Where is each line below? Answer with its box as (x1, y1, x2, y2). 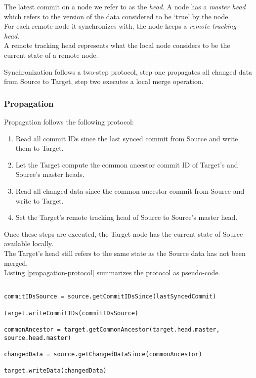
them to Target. (15, 143, 64, 153)
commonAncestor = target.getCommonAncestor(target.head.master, (4, 326, 220, 333)
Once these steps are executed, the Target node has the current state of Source (4, 228, 243, 239)
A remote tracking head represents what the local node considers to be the (4, 40, 230, 50)
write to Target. (15, 195, 64, 206)
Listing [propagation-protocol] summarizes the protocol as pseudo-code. (4, 267, 220, 278)
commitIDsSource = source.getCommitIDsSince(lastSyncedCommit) (4, 293, 216, 300)
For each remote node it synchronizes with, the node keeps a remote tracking (4, 21, 236, 31)
